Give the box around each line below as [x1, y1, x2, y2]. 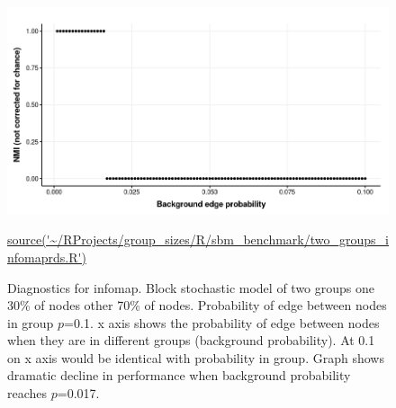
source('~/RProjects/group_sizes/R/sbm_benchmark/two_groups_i [7, 230, 389, 249]
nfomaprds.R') [7, 247, 86, 266]
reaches [7, 384, 48, 403]
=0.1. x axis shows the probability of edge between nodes [64, 313, 380, 332]
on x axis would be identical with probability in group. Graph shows [7, 348, 384, 367]
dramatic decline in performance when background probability [7, 366, 351, 385]
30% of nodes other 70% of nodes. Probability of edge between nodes [7, 296, 387, 315]
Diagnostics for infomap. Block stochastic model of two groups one [7, 278, 375, 297]
